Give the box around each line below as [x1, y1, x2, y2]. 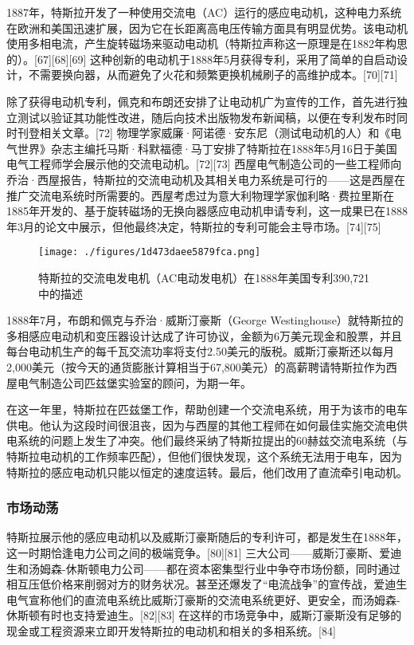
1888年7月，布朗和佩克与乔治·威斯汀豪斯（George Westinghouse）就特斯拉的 [6, 312, 404, 328]
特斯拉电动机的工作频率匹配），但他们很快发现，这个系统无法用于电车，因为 [6, 447, 402, 464]
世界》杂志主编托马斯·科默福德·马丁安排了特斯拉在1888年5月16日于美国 [17, 140, 397, 156]
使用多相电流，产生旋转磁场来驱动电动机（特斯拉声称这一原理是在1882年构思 [6, 35, 408, 52]
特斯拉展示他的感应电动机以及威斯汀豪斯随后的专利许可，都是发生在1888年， [6, 529, 408, 545]
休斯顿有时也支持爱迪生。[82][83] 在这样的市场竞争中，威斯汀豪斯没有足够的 [6, 607, 402, 623]
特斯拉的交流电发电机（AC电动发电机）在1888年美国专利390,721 [38, 269, 370, 285]
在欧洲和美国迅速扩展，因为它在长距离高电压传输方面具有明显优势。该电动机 [6, 19, 408, 36]
